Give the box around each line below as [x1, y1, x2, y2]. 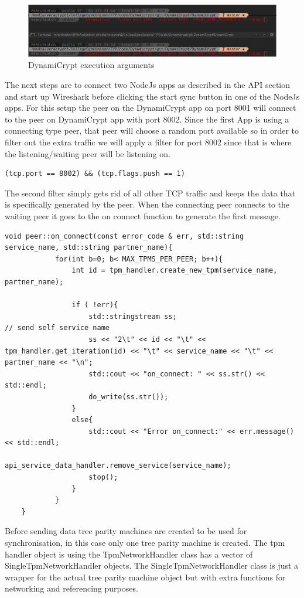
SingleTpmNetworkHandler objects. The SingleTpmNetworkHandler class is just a [5, 559, 299, 572]
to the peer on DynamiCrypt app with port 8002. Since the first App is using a [5, 113, 289, 125]
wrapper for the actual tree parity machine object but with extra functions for [5, 570, 286, 583]
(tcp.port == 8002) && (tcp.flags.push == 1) [5, 169, 185, 178]
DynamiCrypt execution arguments [28, 59, 155, 71]
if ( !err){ [71, 301, 118, 310]
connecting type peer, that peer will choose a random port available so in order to [5, 124, 299, 137]
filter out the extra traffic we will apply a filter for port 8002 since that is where [5, 136, 292, 148]
